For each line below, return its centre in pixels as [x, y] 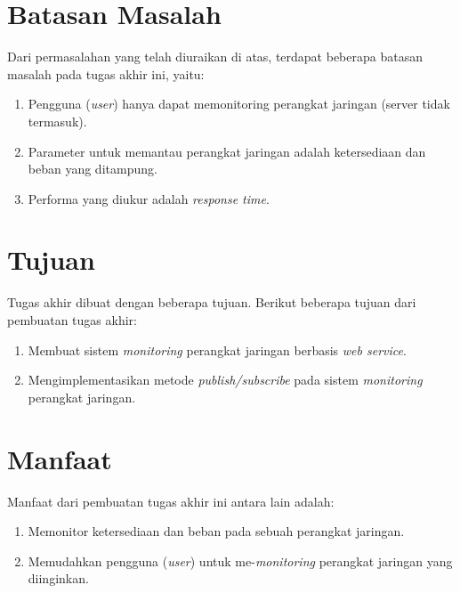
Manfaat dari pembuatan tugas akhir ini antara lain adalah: [171, 501]
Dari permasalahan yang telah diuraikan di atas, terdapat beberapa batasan [215, 57]
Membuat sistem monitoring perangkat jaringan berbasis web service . [217, 349]
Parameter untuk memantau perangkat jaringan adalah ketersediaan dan [227, 151]
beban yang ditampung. [93, 169]
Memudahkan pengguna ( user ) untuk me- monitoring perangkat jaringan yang [240, 561]
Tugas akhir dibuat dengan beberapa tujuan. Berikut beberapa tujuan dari [212, 302]
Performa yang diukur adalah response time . [149, 198]
